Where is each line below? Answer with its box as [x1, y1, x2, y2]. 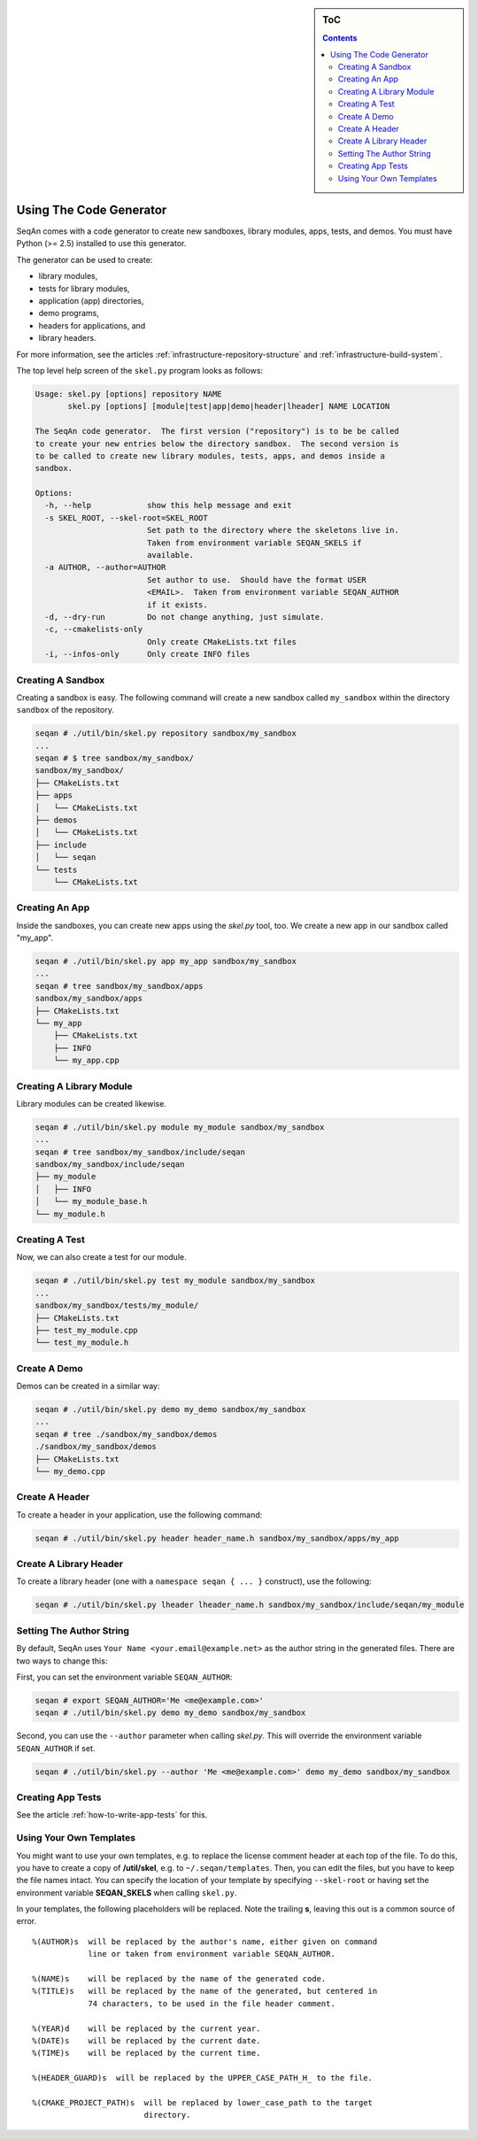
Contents [322, 33, 358, 43]
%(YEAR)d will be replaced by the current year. [32, 2023, 261, 2034]
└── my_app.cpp [53, 1055, 119, 1066]
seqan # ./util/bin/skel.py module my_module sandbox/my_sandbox [35, 1122, 325, 1132]
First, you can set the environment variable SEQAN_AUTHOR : [16, 1672, 234, 1682]
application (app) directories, [38, 296, 144, 305]
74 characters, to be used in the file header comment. [88, 1998, 335, 2009]
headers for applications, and [38, 320, 146, 331]
